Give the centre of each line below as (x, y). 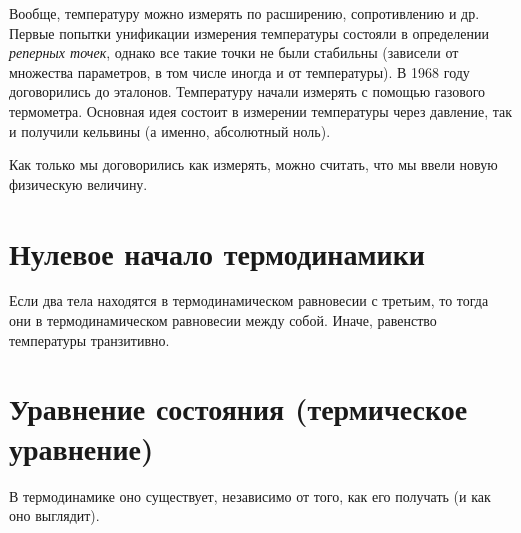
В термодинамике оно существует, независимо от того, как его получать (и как (250, 495)
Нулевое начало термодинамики (217, 252)
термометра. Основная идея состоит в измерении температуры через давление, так (261, 110)
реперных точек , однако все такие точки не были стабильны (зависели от (234, 52)
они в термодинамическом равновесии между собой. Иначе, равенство (223, 320)
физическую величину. (78, 183)
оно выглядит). (54, 515)
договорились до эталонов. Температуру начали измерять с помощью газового (247, 91)
